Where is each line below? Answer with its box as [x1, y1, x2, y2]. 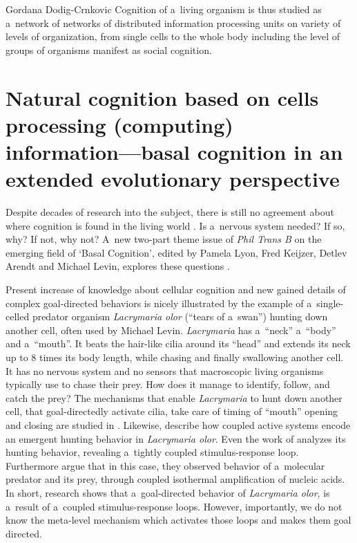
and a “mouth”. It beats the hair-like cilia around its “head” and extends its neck [6, 336, 351, 351]
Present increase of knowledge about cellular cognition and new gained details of [6, 282, 346, 297]
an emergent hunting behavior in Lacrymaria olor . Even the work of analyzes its [6, 431, 346, 445]
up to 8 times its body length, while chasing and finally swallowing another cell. [6, 350, 344, 364]
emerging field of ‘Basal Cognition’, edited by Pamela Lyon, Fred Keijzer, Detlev [6, 245, 347, 259]
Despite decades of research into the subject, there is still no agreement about [6, 205, 334, 219]
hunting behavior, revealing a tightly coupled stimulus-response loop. [6, 445, 299, 459]
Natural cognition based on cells [6, 83, 319, 111]
